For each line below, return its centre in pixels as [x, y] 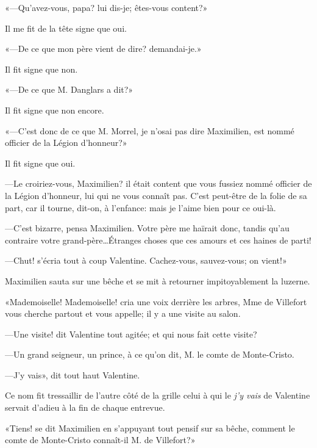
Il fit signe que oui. [40, 163]
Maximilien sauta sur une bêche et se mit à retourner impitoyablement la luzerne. [158, 280]
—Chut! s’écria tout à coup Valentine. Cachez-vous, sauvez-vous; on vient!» [146, 260]
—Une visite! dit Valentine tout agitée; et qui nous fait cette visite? [131, 334]
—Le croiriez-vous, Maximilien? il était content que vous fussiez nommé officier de [158, 183]
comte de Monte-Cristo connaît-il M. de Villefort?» [100, 440]
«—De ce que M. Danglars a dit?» [69, 89]
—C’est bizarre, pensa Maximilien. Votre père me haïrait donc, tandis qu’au [147, 228]
